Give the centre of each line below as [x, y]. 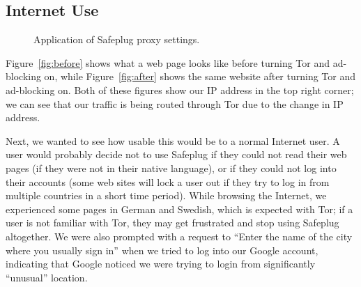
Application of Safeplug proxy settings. [117, 39]
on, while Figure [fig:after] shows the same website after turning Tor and [200, 76]
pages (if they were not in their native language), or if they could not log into [171, 168]
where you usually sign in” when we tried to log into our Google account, [162, 250]
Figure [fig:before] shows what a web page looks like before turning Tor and [168, 62]
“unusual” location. [47, 277]
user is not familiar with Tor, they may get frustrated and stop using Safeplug [172, 223]
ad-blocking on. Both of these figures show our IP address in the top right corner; [180, 90]
